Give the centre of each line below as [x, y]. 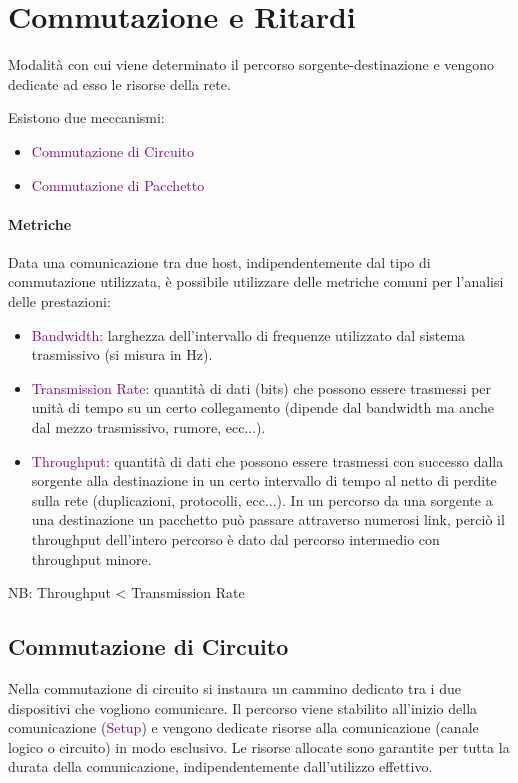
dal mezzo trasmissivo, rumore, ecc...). [148, 427]
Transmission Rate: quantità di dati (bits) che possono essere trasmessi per [261, 387]
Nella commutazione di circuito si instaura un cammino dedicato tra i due [234, 688]
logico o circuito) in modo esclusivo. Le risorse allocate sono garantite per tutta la [259, 746]
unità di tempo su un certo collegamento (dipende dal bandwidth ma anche [262, 407]
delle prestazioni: [59, 301]
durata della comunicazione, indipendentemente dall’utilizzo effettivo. [220, 766]
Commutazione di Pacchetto [118, 184]
